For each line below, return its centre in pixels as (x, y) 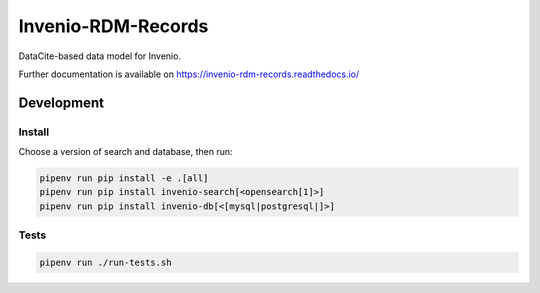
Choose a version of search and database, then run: (126, 152)
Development (61, 102)
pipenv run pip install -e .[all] (124, 178)
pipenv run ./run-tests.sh (105, 262)
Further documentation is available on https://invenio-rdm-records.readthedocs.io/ (189, 74)
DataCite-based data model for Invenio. (100, 56)
